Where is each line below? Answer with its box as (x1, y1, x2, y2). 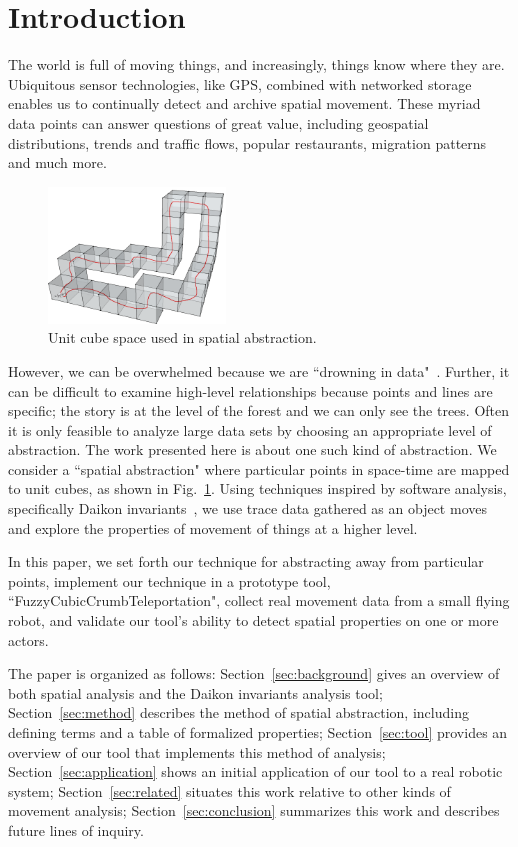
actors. (8, 629, 49, 650)
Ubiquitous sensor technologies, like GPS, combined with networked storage (8, 73, 472, 94)
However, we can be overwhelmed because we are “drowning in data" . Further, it (8, 360, 510, 381)
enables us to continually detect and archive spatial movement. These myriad (8, 93, 481, 114)
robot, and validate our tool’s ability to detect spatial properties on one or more (8, 610, 499, 631)
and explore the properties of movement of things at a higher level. (8, 517, 418, 538)
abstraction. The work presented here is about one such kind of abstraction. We (8, 439, 497, 460)
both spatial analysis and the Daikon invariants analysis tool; (8, 682, 383, 703)
